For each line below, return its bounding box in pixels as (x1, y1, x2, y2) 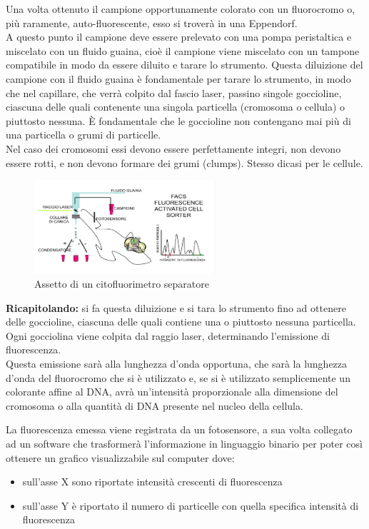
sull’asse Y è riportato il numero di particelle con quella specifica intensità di (22, 498, 359, 513)
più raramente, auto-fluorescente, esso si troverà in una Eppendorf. (6, 15, 298, 30)
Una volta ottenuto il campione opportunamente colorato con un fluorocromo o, (6, 1, 355, 16)
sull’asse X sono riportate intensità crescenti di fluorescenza (22, 474, 283, 489)
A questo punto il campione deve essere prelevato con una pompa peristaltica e (6, 29, 352, 44)
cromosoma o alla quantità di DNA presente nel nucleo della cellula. (6, 398, 303, 413)
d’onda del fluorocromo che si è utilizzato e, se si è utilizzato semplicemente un (6, 370, 350, 385)
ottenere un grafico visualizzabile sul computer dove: (6, 450, 235, 465)
